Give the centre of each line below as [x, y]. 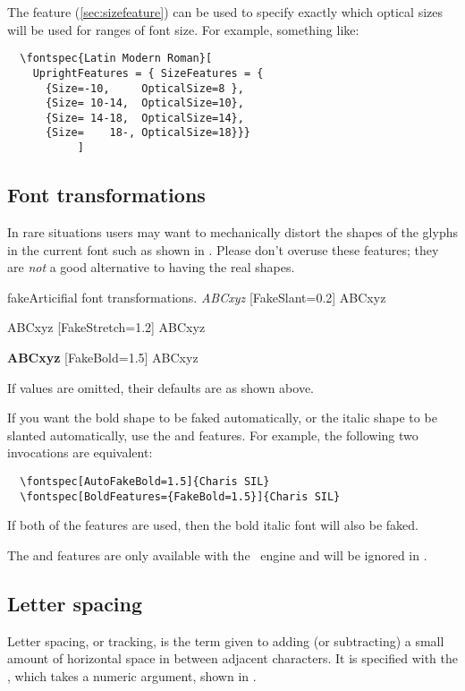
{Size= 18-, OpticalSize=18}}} [148, 133]
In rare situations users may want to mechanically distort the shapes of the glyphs [232, 231]
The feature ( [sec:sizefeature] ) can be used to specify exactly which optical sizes [225, 12]
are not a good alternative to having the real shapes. [151, 267]
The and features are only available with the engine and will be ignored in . [217, 555]
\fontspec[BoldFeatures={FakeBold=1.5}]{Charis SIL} [180, 496]
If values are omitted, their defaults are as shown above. [161, 387]
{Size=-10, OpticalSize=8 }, [144, 88]
